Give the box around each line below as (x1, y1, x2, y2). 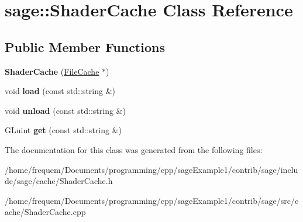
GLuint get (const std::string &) (5, 124, 122, 136)
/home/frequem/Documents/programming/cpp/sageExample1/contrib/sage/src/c (5, 194, 299, 206)
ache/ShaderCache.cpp (5, 206, 86, 218)
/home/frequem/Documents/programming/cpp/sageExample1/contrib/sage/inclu (5, 163, 298, 175)
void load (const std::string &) (5, 85, 116, 97)
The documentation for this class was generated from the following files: (5, 143, 263, 155)
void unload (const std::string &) (5, 104, 126, 116)
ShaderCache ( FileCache (5, 65, 99, 77)
